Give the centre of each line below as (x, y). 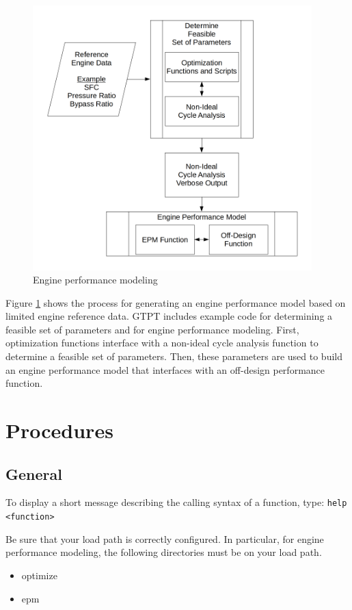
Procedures (59, 430)
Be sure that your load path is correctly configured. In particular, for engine (165, 538)
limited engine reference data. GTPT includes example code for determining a (169, 316)
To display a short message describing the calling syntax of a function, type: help (176, 502)
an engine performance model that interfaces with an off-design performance (165, 369)
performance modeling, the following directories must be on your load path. (164, 552)
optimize (39, 575)
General (34, 473)
